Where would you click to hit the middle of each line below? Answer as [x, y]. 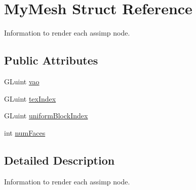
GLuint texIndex [30, 98]
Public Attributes [51, 60]
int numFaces [25, 132]
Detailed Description [60, 160]
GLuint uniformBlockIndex [46, 116]
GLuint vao [22, 81]
